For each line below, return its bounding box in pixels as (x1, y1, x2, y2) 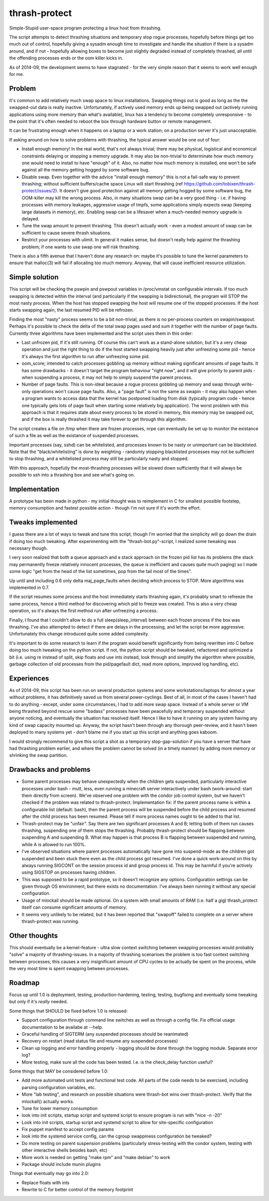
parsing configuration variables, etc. (21, 1084, 96, 1090)
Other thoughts (9, 931, 58, 940)
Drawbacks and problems (9, 765, 91, 774)
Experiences (9, 674, 49, 682)
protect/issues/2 (21, 188, 56, 194)
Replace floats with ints (21, 1180, 70, 1186)
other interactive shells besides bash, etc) (21, 1147, 108, 1154)
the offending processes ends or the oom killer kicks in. (9, 55, 124, 61)
